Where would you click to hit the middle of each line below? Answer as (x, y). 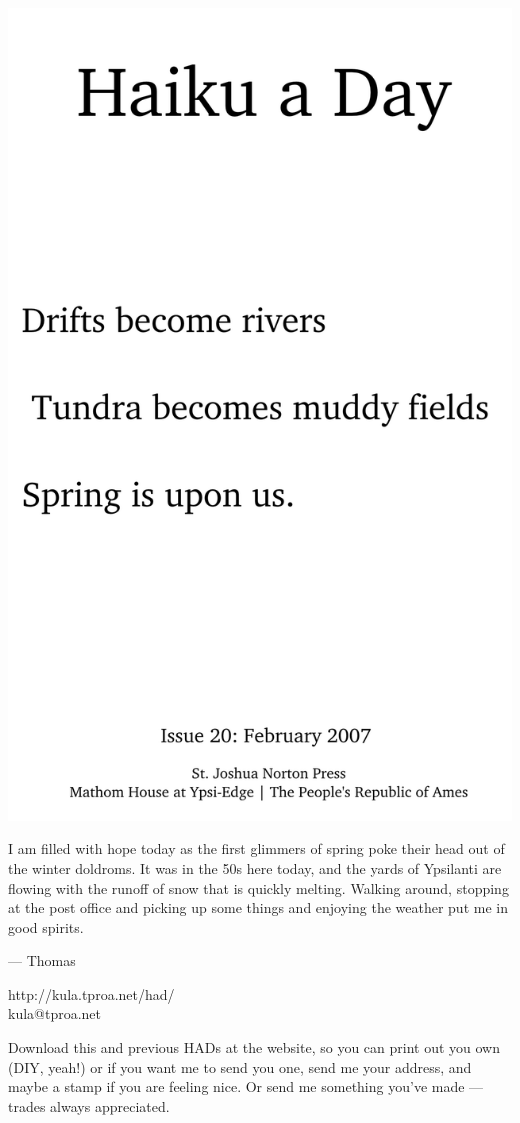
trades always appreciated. (89, 1105)
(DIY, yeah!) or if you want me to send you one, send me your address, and (240, 1066)
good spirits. (46, 926)
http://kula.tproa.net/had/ (91, 993)
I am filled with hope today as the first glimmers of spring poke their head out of (256, 848)
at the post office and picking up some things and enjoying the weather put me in (258, 907)
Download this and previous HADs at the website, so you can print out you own (254, 1047)
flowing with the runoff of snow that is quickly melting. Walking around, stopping (258, 887)
